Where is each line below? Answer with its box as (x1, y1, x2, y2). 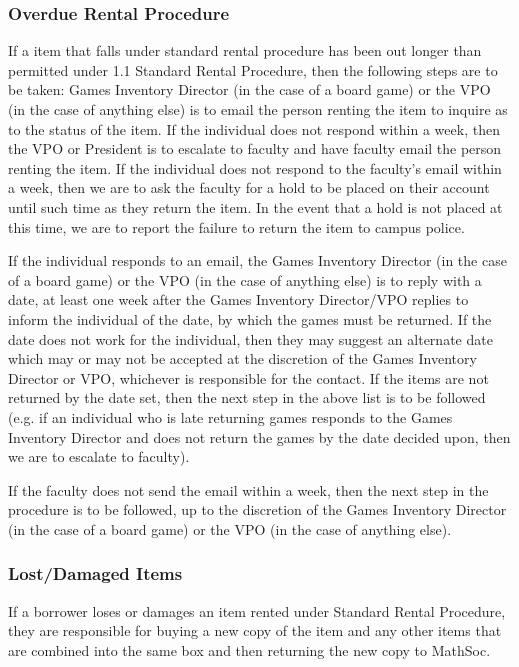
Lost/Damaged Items (8, 561, 183, 586)
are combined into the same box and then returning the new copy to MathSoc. (8, 639, 491, 660)
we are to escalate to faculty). (8, 446, 190, 467)
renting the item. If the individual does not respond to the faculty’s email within (8, 157, 502, 178)
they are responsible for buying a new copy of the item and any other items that (8, 620, 502, 641)
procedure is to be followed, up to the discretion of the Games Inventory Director (8, 499, 507, 520)
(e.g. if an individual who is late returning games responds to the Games (8, 406, 453, 427)
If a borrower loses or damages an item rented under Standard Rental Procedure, (8, 600, 506, 621)
